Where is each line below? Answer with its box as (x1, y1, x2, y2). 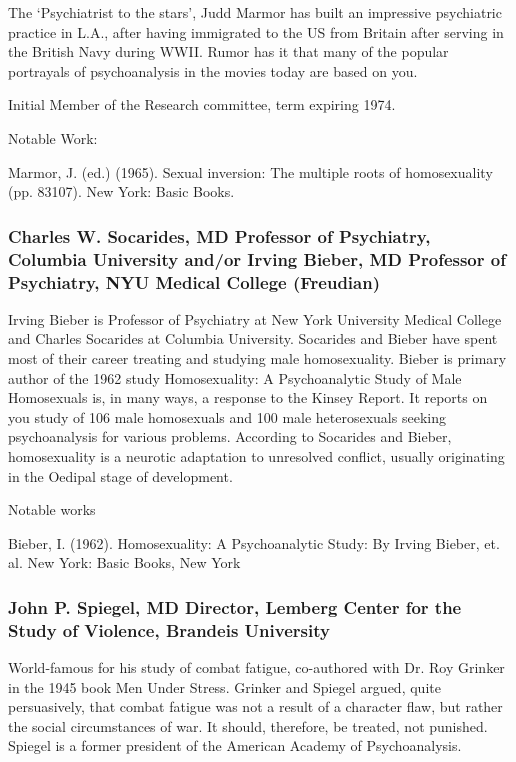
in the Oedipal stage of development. (8, 465, 233, 486)
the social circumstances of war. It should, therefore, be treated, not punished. (8, 715, 488, 736)
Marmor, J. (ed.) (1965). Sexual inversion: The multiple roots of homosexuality (8, 161, 493, 182)
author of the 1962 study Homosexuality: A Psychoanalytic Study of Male (8, 367, 462, 388)
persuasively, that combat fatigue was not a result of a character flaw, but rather (8, 696, 503, 717)
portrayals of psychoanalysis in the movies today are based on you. (8, 60, 418, 81)
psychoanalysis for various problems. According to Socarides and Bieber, (8, 426, 452, 447)
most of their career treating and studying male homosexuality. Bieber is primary (8, 348, 507, 368)
